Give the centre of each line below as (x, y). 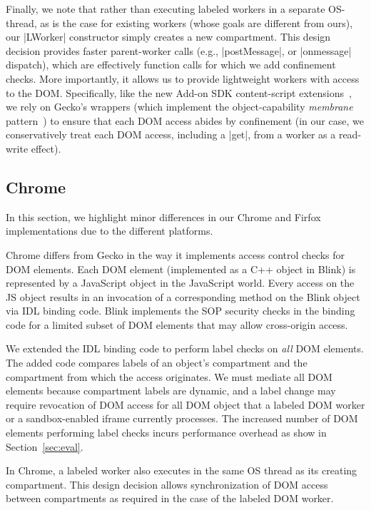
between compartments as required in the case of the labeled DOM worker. (170, 498)
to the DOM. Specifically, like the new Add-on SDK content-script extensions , (179, 92)
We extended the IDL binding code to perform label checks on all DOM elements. (185, 348)
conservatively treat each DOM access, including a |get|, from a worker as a (171, 134)
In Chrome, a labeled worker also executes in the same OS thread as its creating (182, 470)
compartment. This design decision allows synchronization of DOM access (167, 484)
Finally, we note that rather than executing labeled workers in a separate (166, 9)
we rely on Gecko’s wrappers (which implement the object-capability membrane (179, 107)
